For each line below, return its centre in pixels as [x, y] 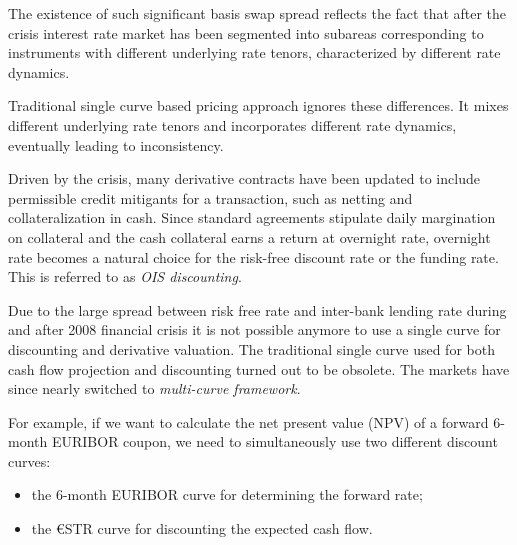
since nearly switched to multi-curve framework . [154, 388]
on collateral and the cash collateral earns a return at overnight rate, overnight [249, 236]
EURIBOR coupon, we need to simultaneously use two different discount [274, 441]
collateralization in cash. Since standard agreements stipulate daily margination [252, 217]
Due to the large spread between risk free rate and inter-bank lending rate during [257, 309]
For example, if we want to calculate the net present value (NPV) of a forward [248, 421]
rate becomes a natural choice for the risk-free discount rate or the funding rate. [253, 256]
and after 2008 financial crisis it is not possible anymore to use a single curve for [254, 329]
